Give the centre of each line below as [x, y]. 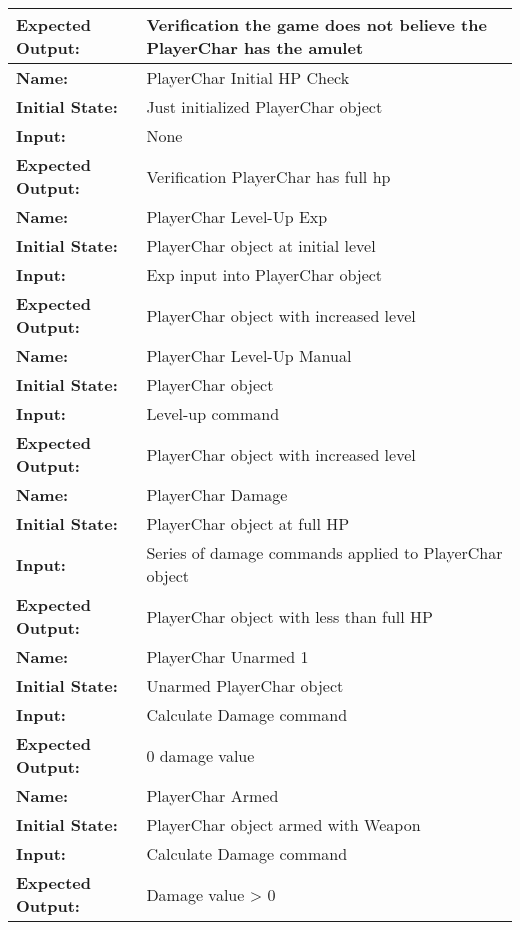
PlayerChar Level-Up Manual [249, 355]
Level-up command [213, 413]
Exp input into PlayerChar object [264, 274]
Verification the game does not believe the [316, 24]
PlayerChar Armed [212, 795]
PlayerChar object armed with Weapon [283, 824]
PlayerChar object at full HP [248, 523]
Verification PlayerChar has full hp [268, 176]
